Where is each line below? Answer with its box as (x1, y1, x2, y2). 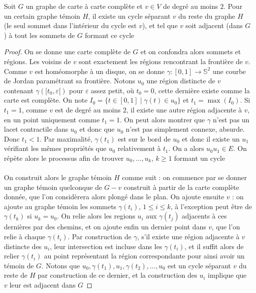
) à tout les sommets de (4, 30, 75, 40)
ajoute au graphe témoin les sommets (4, 201, 117, 211)
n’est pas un (213, 114, 250, 124)
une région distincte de (146, 75, 215, 86)
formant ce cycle (85, 30, 134, 40)
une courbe (213, 66, 246, 76)
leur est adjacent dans (9, 280, 76, 290)
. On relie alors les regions (57, 211, 135, 221)
